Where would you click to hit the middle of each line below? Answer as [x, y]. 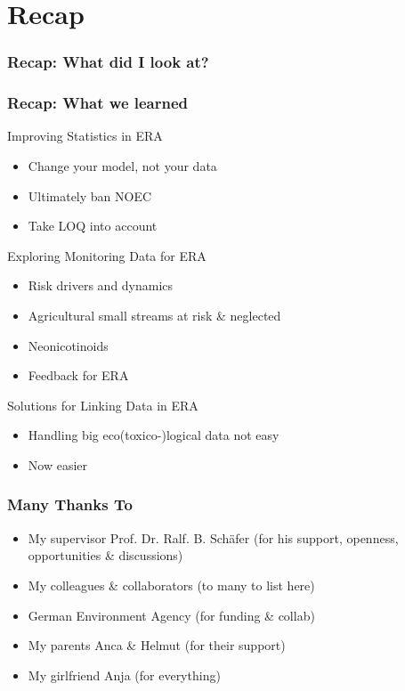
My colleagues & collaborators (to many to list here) [171, 585]
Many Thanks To [70, 504]
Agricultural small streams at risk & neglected [154, 315]
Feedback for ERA [78, 375]
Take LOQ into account [93, 226]
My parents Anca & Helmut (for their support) [157, 645]
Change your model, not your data [122, 166]
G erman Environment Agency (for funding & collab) [171, 615]
